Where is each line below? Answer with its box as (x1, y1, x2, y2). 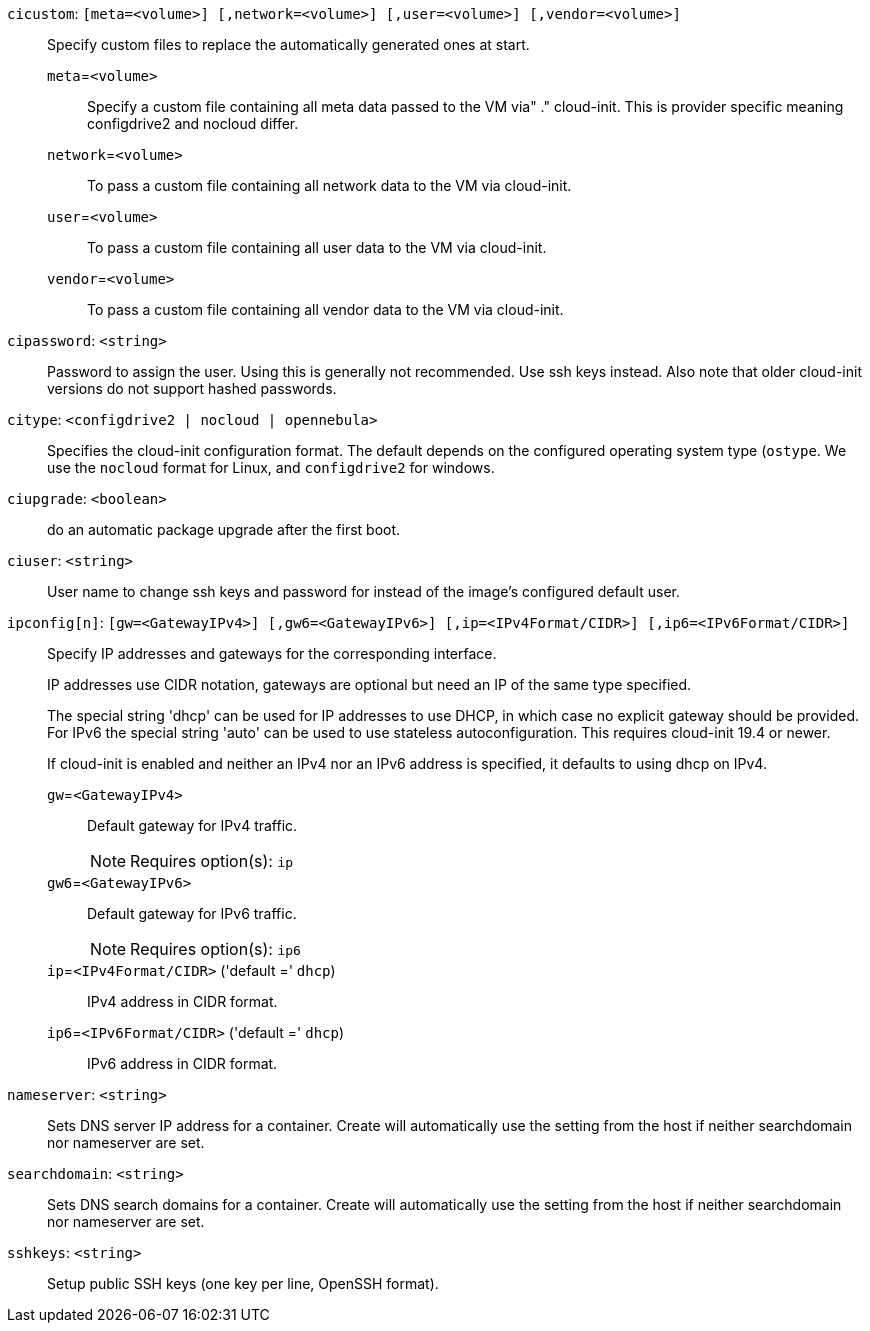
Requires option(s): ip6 (130, 939, 301, 959)
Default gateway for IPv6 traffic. (87, 905, 297, 922)
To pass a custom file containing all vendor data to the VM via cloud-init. (87, 301, 564, 318)
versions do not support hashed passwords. (47, 380, 337, 397)
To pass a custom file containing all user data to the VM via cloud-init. (87, 239, 547, 256)
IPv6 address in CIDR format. (87, 1055, 278, 1072)
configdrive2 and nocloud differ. (87, 115, 299, 132)
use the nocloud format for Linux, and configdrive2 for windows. (47, 459, 495, 476)
